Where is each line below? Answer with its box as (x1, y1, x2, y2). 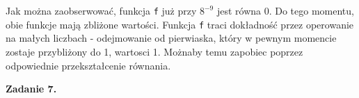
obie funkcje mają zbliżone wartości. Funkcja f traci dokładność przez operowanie (6, 17, 354, 31)
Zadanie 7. (6, 81, 57, 96)
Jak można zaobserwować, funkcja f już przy (6, 3, 197, 17)
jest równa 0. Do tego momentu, (216, 3, 354, 17)
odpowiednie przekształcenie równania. (6, 58, 171, 72)
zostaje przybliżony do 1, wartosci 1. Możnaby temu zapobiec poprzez (6, 44, 303, 58)
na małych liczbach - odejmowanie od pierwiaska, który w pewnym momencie (6, 31, 337, 45)
